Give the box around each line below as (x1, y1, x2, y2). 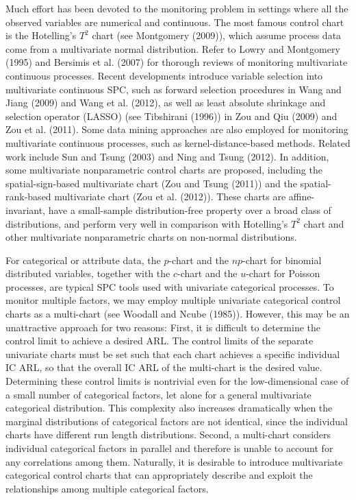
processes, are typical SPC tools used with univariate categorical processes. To (5, 279, 334, 294)
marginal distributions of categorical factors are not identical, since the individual (5, 414, 348, 428)
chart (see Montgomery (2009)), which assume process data (92, 28, 342, 43)
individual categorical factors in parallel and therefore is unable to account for (5, 441, 333, 455)
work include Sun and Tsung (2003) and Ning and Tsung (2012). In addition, (5, 149, 329, 163)
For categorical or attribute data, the (5, 252, 161, 267)
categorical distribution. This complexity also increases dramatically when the (5, 401, 333, 415)
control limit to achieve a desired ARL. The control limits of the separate (5, 333, 314, 348)
